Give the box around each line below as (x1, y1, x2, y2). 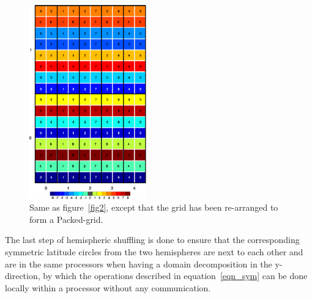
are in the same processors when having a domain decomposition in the (5, 257, 272, 270)
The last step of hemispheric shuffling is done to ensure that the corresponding (5, 233, 300, 246)
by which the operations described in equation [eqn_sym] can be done (43, 269, 308, 282)
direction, (5, 269, 40, 282)
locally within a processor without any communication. (5, 281, 211, 294)
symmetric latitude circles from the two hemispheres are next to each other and (5, 245, 303, 258)
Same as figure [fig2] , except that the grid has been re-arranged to (29, 201, 278, 214)
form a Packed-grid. (29, 213, 103, 225)
